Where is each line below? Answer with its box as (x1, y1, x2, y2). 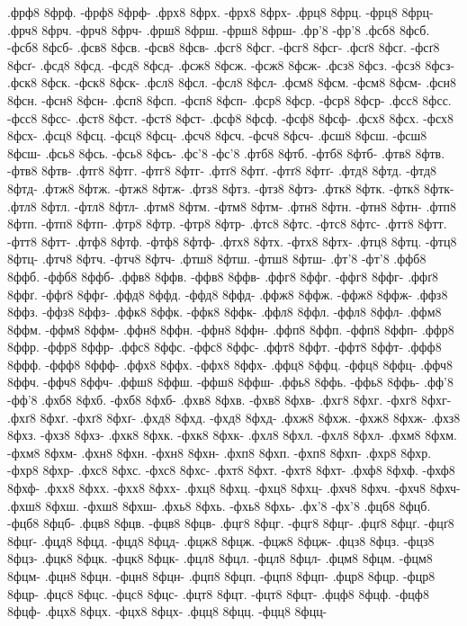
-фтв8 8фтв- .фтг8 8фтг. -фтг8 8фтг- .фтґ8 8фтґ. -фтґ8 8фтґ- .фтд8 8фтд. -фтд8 (7, 161, 437, 180)
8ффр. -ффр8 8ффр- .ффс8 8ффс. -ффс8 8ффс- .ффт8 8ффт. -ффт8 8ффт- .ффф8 (7, 337, 442, 356)
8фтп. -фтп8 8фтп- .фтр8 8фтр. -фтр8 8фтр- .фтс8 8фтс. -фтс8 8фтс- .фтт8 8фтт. (7, 214, 447, 233)
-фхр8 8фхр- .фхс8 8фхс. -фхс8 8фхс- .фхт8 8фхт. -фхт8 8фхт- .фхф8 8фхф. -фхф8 (7, 461, 455, 479)
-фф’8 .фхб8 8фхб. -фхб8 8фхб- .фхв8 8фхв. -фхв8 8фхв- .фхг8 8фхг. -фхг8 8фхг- (7, 390, 452, 409)
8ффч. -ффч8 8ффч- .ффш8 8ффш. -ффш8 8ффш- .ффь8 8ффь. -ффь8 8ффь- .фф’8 (7, 372, 454, 391)
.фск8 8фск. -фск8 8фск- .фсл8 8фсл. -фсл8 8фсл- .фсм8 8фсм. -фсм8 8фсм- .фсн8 (7, 73, 456, 92)
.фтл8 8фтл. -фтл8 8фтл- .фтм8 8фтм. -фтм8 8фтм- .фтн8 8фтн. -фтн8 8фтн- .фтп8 (7, 196, 457, 215)
